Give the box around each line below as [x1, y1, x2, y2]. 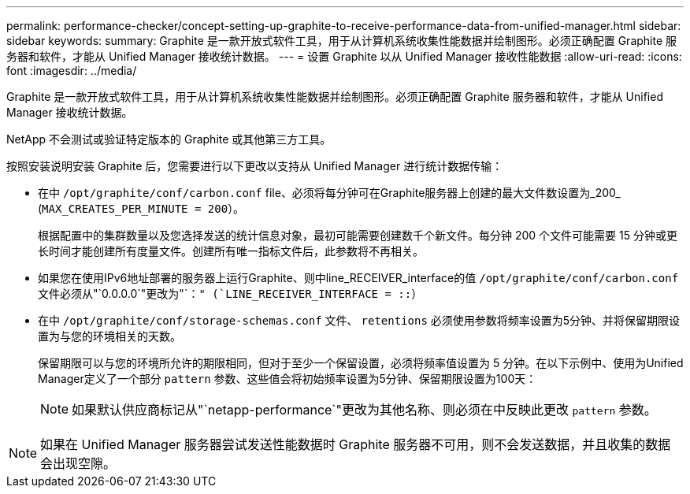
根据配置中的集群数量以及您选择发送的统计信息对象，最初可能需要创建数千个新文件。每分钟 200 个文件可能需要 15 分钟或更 [38, 228, 677, 242]
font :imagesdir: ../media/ [6, 64, 137, 77]
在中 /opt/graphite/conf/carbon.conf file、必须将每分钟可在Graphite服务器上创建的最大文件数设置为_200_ [38, 186, 621, 199]
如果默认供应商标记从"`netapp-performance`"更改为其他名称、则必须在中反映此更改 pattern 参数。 [72, 402, 657, 418]
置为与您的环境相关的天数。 [38, 329, 181, 343]
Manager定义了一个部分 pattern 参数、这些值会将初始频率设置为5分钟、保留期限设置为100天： [38, 372, 537, 385]
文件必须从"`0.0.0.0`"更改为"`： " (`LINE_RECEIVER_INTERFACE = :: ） [38, 287, 423, 300]
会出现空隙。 [40, 455, 117, 471]
